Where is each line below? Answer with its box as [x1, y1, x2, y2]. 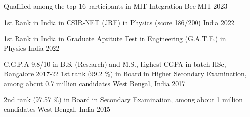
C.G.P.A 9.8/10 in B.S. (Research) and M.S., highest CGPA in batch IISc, [4, 59, 226, 69]
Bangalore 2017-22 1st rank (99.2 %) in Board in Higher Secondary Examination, [4, 68, 247, 78]
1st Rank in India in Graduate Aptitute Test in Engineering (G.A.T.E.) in [4, 33, 226, 44]
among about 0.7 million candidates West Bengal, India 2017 [4, 78, 186, 88]
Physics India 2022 [4, 43, 60, 53]
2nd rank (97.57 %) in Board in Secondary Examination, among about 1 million [4, 94, 243, 104]
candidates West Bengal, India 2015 [4, 103, 110, 114]
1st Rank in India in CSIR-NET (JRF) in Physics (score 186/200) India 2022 [4, 17, 234, 27]
